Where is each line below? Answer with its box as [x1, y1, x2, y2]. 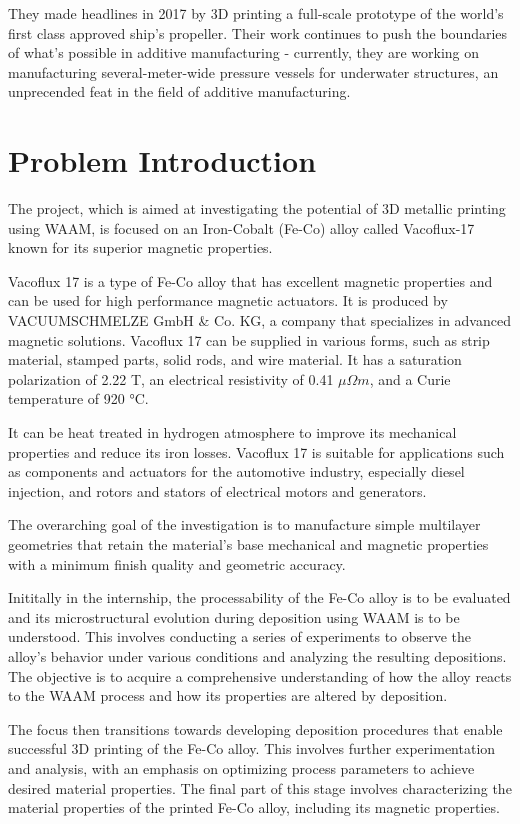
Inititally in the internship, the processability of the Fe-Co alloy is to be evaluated [8, 587, 511, 608]
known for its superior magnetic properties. [8, 237, 273, 258]
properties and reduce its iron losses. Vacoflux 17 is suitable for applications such [8, 441, 505, 462]
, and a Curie [369, 368, 451, 389]
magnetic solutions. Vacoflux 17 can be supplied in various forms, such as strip [8, 329, 490, 350]
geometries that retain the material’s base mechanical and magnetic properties [8, 534, 489, 554]
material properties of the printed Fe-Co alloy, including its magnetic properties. [8, 797, 500, 818]
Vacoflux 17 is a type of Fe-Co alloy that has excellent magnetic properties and [8, 270, 493, 291]
